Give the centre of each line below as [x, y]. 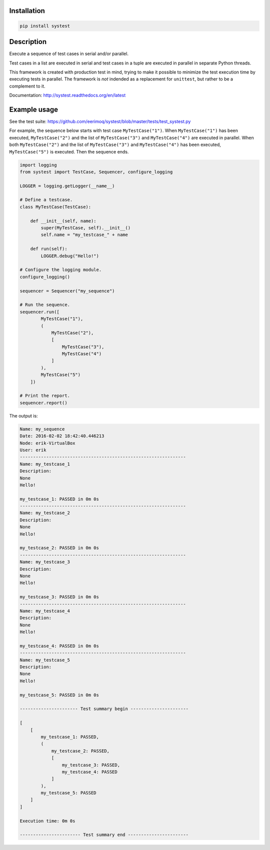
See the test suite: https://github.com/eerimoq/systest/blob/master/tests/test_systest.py [100, 121]
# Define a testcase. [46, 200]
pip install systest [45, 26]
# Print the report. [45, 396]
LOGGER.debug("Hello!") [70, 256]
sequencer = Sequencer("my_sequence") [67, 291]
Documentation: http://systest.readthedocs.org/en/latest [67, 95]
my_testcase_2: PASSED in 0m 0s [59, 548]
